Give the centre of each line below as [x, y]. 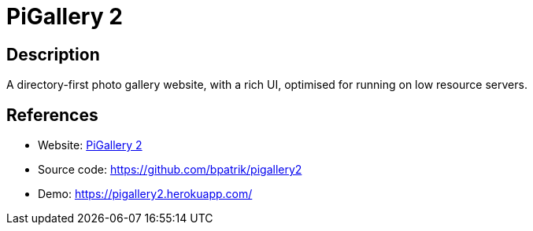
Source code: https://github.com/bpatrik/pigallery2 [170, 170]
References [52, 115]
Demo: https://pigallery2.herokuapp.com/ [145, 194]
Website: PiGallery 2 [90, 145]
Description [53, 54]
